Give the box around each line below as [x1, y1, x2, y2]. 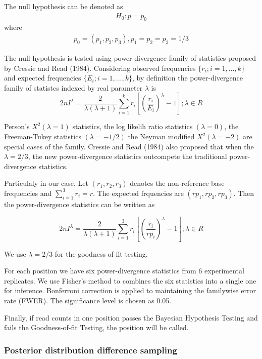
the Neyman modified [128, 131, 195, 142]
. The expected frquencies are [93, 187, 184, 198]
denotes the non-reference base [130, 178, 225, 188]
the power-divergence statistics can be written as [4, 198, 155, 209]
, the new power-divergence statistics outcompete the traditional [28, 151, 227, 162]
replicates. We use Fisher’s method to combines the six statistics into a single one [4, 275, 256, 286]
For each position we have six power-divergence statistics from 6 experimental [4, 265, 244, 276]
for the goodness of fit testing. [55, 248, 148, 259]
